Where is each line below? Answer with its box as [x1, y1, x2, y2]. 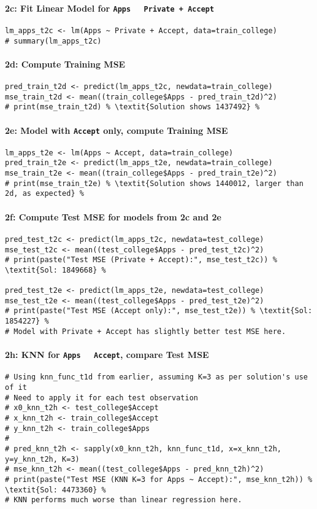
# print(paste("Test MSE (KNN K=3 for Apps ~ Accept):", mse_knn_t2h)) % [5, 475, 313, 484]
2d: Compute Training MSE [5, 57, 126, 70]
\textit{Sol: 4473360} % [5, 485, 106, 494]
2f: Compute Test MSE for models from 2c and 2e [5, 210, 221, 223]
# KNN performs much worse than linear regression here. [5, 495, 242, 505]
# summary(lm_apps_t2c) [5, 36, 102, 45]
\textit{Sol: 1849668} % [5, 265, 106, 274]
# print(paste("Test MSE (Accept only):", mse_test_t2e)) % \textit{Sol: [5, 306, 313, 316]
